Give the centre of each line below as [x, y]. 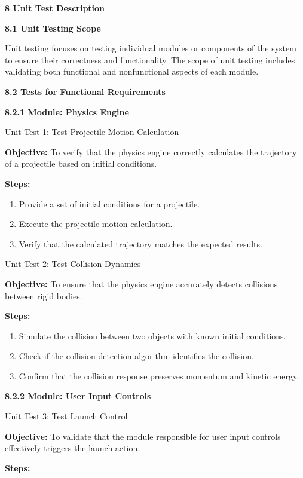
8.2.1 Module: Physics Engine [67, 111]
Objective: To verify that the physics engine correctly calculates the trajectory [151, 151]
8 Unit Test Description [55, 8]
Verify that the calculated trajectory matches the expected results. [140, 243]
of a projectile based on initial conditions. [81, 163]
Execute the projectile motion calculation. [96, 224]
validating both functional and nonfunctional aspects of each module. [132, 71]
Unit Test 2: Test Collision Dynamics [73, 264]
